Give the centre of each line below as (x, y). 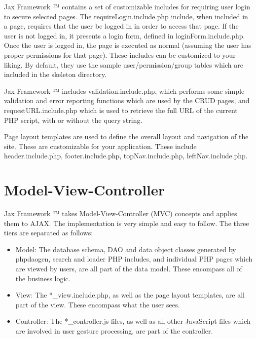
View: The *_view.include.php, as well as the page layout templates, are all (130, 295)
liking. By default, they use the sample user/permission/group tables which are (124, 64)
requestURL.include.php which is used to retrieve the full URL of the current (121, 110)
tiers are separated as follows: (49, 233)
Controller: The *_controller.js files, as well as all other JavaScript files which (133, 321)
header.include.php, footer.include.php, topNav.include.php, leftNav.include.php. (126, 156)
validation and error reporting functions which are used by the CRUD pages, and (127, 100)
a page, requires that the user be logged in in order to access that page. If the (121, 26)
